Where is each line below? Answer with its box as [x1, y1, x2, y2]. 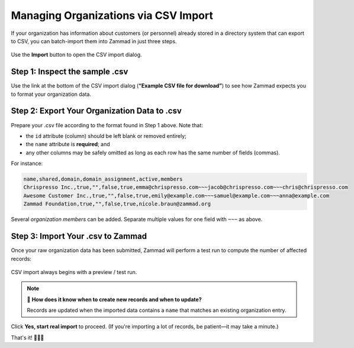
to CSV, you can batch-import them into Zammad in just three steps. [11, 37, 177, 44]
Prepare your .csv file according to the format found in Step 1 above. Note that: [11, 121, 204, 128]
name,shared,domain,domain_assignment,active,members [23, 176, 183, 183]
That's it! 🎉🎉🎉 [11, 334, 44, 341]
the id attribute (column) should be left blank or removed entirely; [25, 132, 186, 139]
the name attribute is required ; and [25, 141, 110, 148]
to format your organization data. [11, 91, 92, 98]
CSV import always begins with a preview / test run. [11, 268, 137, 275]
